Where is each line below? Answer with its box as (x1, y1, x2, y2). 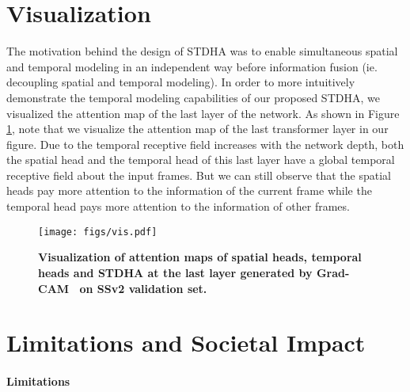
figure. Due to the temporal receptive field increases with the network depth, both (6, 135, 404, 152)
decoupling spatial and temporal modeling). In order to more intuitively (6, 74, 355, 90)
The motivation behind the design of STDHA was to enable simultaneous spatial (6, 43, 398, 59)
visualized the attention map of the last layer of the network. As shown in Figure (6, 105, 400, 121)
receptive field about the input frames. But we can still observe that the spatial (6, 166, 391, 183)
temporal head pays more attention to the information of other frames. (6, 198, 350, 215)
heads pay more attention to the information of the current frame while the (6, 182, 372, 199)
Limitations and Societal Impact (6, 326, 366, 359)
